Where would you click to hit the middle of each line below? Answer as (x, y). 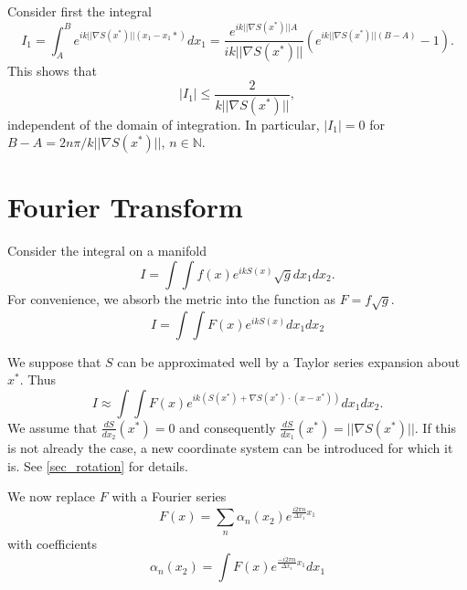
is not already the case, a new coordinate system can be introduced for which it (230, 448)
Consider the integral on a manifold (107, 251)
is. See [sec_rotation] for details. (98, 465)
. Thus (38, 379)
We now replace (52, 496)
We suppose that (54, 361)
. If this (435, 427)
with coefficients (53, 543)
